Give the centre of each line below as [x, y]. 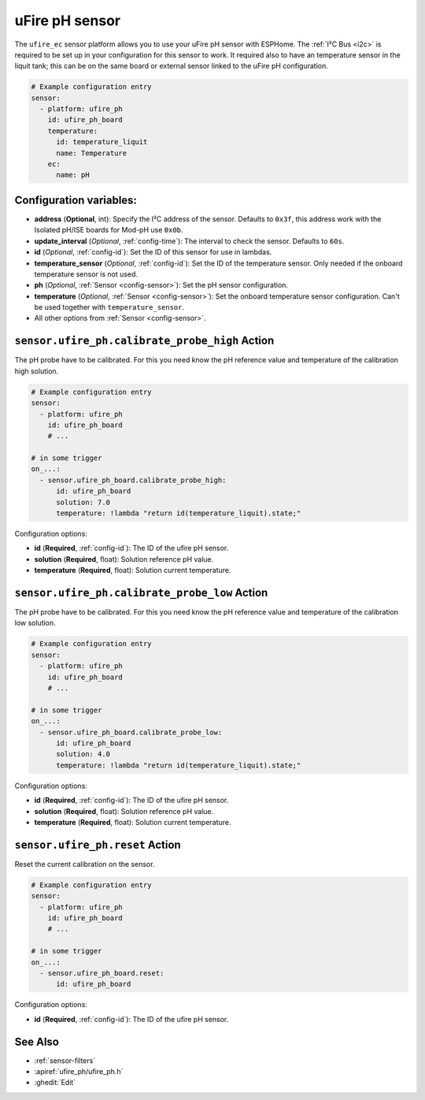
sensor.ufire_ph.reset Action [98, 844]
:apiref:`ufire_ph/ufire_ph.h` [79, 1071]
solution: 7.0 [83, 502]
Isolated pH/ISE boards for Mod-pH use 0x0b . [109, 230]
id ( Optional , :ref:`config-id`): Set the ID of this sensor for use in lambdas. [153, 252]
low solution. [35, 623]
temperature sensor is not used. [86, 274]
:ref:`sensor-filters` [65, 1061]
